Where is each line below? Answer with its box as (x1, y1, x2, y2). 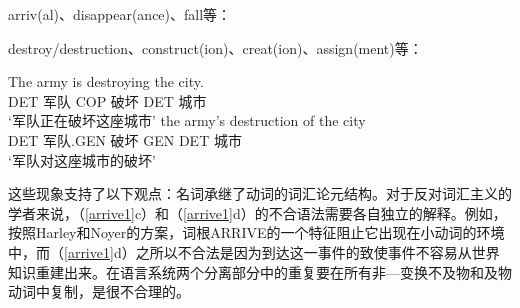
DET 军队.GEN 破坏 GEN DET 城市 (8, 129, 242, 150)
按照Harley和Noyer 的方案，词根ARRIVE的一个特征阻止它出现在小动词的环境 (8, 222, 505, 243)
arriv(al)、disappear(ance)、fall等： (8, 4, 232, 24)
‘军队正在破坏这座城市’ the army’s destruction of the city (8, 110, 366, 131)
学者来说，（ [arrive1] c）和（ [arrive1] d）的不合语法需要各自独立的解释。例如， (8, 202, 507, 223)
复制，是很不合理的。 (49, 281, 190, 302)
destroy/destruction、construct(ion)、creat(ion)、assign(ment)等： (8, 37, 423, 58)
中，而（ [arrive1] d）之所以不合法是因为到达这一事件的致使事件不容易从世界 (8, 241, 500, 262)
